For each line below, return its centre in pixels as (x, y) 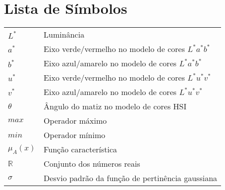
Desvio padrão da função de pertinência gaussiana (131, 178)
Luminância (64, 35)
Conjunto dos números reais (92, 164)
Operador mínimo (75, 135)
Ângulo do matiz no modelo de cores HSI (115, 106)
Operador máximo (75, 121)
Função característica (81, 149)
